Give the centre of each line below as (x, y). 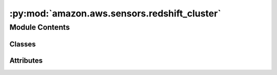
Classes (23, 44)
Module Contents (40, 27)
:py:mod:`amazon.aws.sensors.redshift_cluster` (115, 13)
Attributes (26, 60)
